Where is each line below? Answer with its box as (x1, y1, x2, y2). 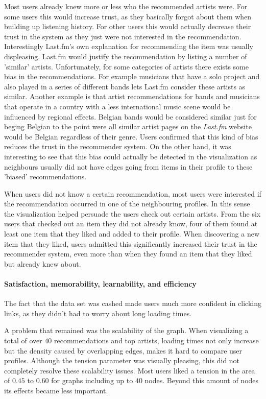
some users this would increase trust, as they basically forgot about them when (4, 11, 252, 21)
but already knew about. (4, 258, 81, 269)
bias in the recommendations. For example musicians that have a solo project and (4, 71, 260, 82)
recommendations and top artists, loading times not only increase (54, 335, 259, 346)
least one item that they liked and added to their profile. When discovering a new (4, 228, 259, 239)
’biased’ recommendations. (4, 171, 87, 182)
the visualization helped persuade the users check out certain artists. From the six (4, 208, 261, 219)
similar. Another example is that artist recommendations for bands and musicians (4, 91, 260, 102)
